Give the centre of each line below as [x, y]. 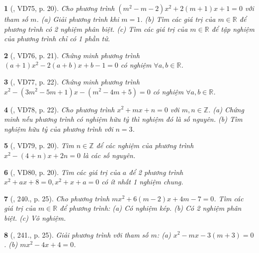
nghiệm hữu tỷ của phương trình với [59, 128]
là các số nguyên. [109, 155]
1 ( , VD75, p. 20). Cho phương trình [59, 8]
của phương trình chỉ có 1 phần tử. [57, 39]
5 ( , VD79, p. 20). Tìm [39, 145]
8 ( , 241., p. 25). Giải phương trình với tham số [76, 234]
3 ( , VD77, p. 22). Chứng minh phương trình [72, 81]
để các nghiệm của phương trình [145, 145]
